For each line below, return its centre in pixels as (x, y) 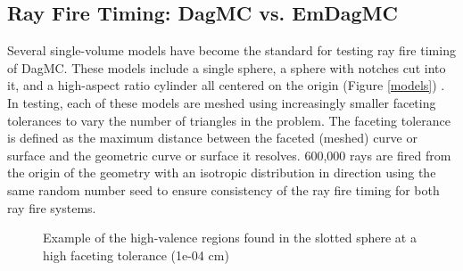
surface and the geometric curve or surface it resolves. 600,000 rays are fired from (229, 155)
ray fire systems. (52, 207)
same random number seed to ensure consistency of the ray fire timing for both (223, 189)
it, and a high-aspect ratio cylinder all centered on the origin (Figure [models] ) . (226, 85)
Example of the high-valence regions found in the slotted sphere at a (230, 238)
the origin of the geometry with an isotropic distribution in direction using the (222, 172)
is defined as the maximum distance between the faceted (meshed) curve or (212, 138)
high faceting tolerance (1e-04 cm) (136, 255)
